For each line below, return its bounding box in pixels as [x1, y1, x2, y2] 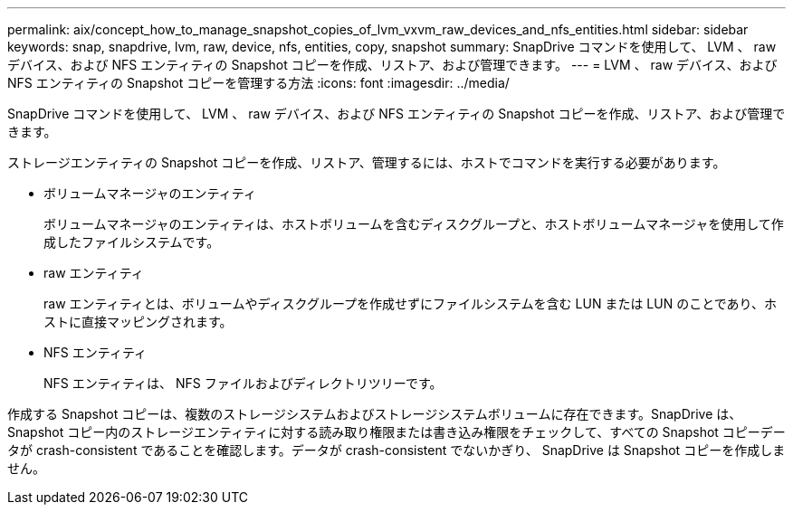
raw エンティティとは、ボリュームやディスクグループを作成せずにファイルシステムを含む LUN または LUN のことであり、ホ [43, 296, 778, 311]
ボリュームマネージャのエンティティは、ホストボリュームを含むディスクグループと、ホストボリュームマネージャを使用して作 [43, 216, 784, 232]
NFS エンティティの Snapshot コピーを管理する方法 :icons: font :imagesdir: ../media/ [7, 75, 510, 90]
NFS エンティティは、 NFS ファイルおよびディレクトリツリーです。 [43, 375, 443, 391]
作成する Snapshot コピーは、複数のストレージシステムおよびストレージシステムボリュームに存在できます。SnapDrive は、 [7, 406, 742, 422]
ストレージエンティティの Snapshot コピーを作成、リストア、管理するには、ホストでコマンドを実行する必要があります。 [7, 155, 726, 170]
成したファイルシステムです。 [43, 234, 220, 250]
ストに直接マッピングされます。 [43, 314, 233, 329]
